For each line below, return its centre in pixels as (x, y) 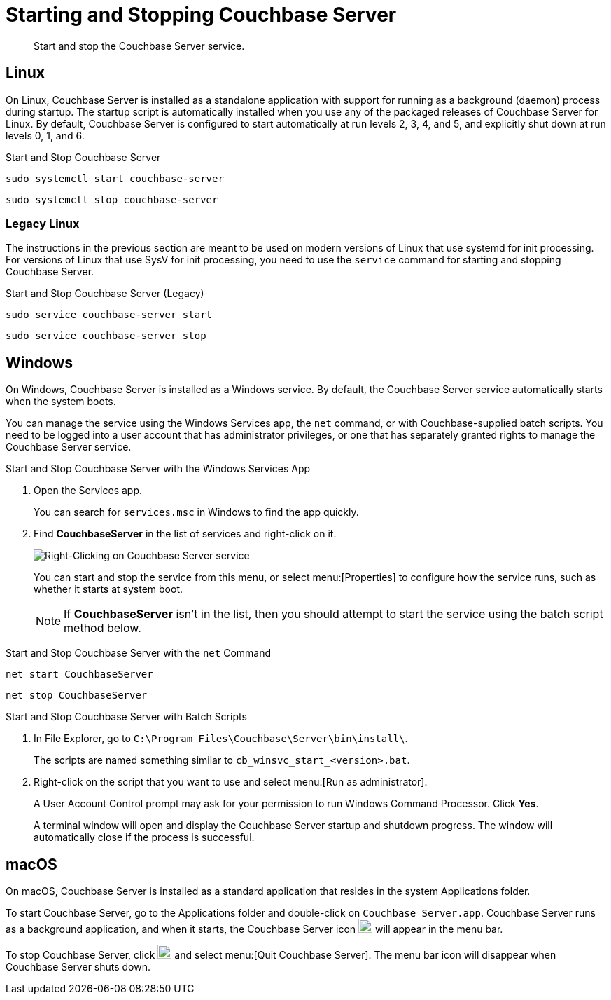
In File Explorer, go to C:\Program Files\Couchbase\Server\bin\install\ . (221, 739)
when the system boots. (61, 402)
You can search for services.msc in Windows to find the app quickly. (196, 512)
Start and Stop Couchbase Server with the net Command (139, 653)
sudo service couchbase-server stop (106, 336)
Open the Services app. (88, 491)
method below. (103, 628)
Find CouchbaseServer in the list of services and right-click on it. (185, 534)
